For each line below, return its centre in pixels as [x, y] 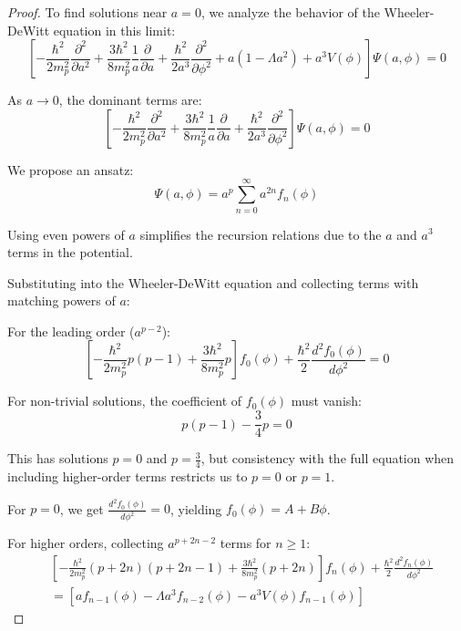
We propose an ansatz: [71, 169]
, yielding [196, 508]
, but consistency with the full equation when [328, 458]
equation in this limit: [114, 30]
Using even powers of [66, 234]
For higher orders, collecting [86, 543]
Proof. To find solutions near [87, 12]
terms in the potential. [70, 252]
